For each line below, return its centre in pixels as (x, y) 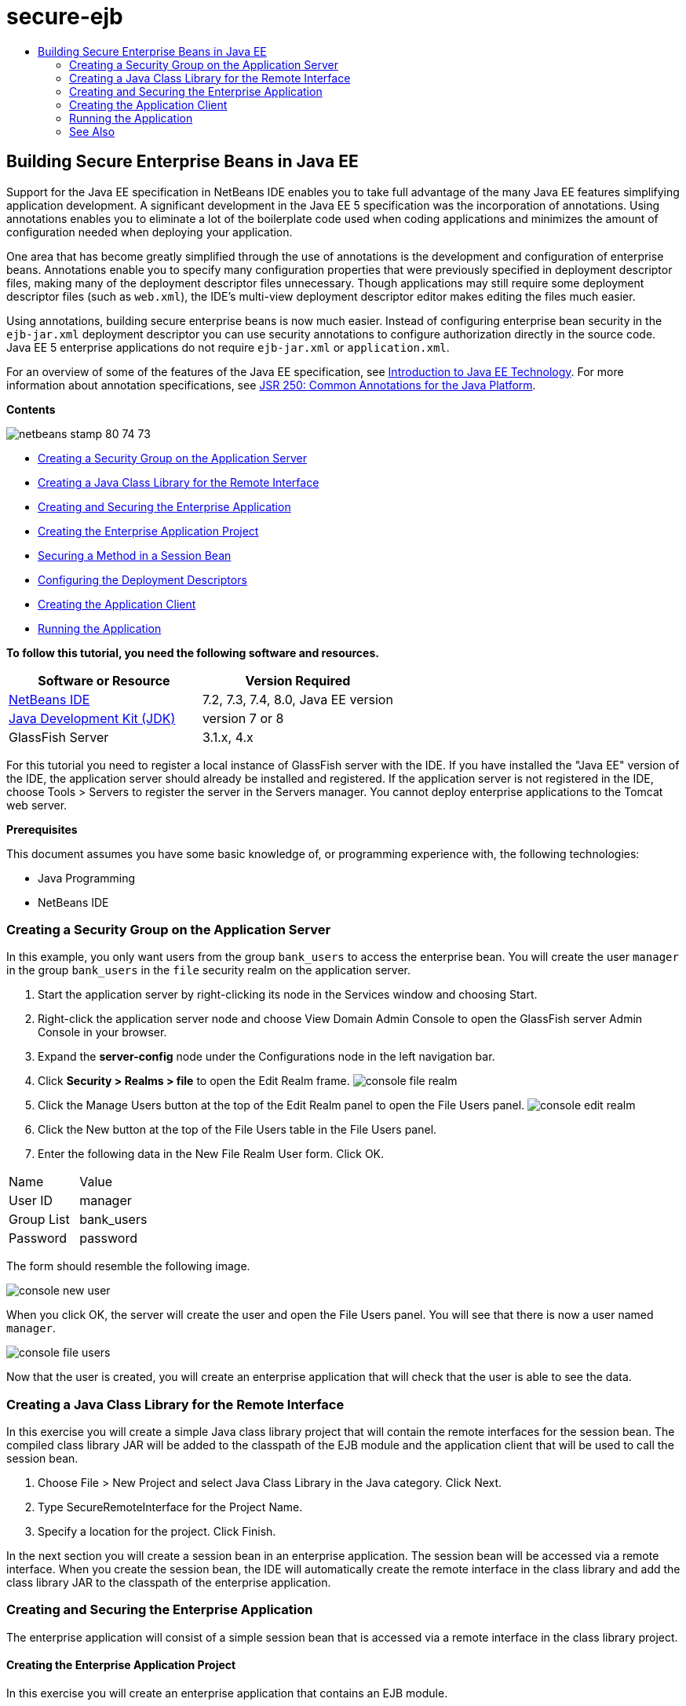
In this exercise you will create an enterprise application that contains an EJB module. (227, 1693)
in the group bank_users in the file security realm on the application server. (209, 970)
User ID (31, 1201)
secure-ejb (65, 16)
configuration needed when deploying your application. (150, 232)
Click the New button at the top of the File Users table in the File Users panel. (237, 1130)
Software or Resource (104, 680)
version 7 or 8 (243, 718)
